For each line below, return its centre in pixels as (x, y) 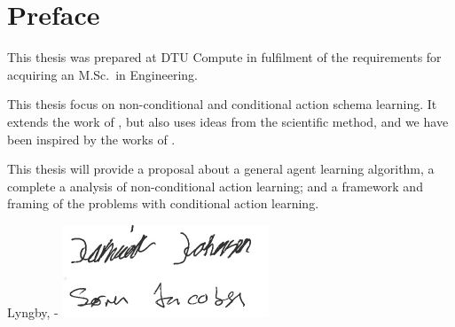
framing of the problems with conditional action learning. (163, 203)
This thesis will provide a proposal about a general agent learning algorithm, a (221, 169)
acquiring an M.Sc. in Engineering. (102, 74)
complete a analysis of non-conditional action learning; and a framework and (215, 186)
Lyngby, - (33, 311)
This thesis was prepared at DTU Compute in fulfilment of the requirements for (224, 57)
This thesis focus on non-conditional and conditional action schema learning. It (222, 104)
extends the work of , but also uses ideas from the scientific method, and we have (228, 121)
